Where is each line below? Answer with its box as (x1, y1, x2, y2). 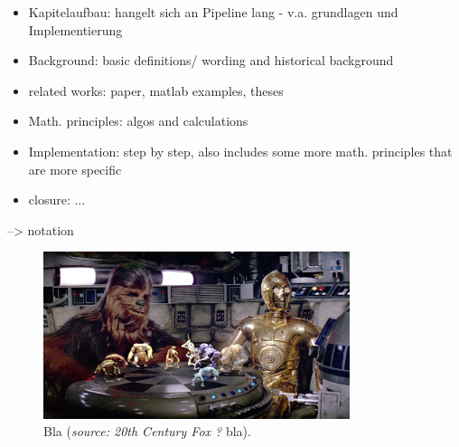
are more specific (28, 159, 122, 178)
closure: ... (28, 190, 86, 209)
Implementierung (28, 20, 123, 39)
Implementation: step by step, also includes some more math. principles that (28, 141, 453, 160)
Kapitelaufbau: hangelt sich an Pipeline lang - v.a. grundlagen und (28, 3, 398, 21)
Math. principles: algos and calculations (28, 111, 248, 130)
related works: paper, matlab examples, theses (28, 81, 284, 100)
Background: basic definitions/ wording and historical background (28, 51, 394, 70)
